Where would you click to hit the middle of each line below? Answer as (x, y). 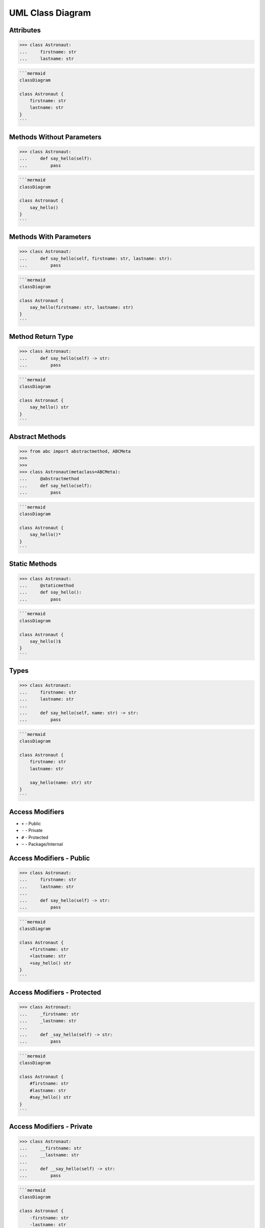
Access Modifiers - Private (51, 1127)
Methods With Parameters (50, 237)
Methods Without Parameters (55, 137)
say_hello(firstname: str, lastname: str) (81, 307)
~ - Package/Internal (42, 844)
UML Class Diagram (50, 13)
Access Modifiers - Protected (55, 992)
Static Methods (33, 564)
